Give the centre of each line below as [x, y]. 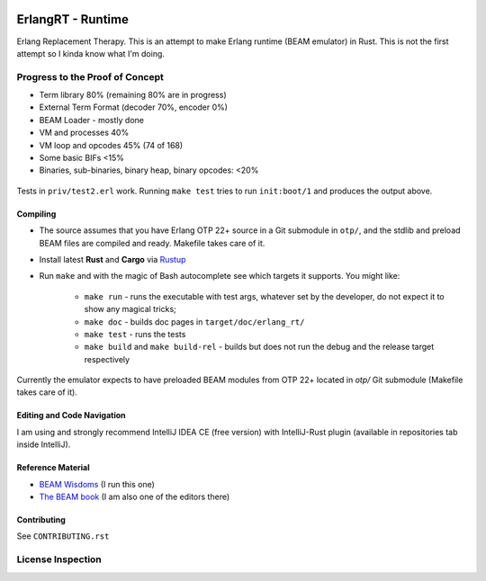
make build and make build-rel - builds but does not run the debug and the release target [259, 347]
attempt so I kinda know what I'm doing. [91, 53]
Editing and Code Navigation [71, 416]
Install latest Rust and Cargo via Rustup [112, 259]
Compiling [36, 214]
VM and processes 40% [84, 133]
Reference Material [53, 468]
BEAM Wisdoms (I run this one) [97, 484]
